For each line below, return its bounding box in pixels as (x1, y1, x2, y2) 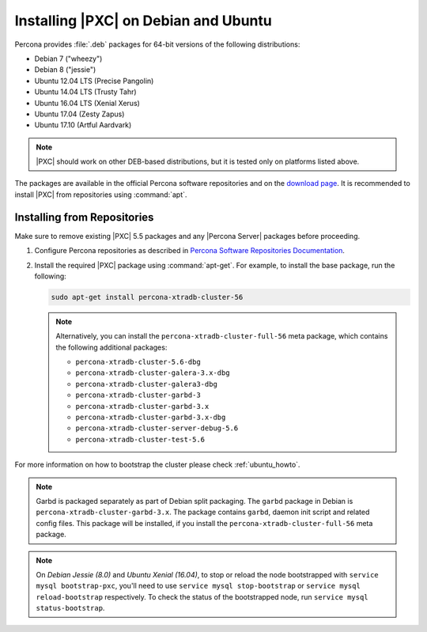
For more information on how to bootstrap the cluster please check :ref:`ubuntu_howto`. (14, 460, 300, 470)
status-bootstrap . (36, 604, 105, 613)
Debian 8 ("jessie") (34, 65, 96, 74)
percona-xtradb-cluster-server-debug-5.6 (75, 424, 239, 433)
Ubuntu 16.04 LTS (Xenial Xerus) (34, 98, 140, 108)
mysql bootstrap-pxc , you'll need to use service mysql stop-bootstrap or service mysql (36, 581, 361, 591)
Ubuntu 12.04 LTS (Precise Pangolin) (34, 76, 154, 85)
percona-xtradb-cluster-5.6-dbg (75, 358, 201, 367)
